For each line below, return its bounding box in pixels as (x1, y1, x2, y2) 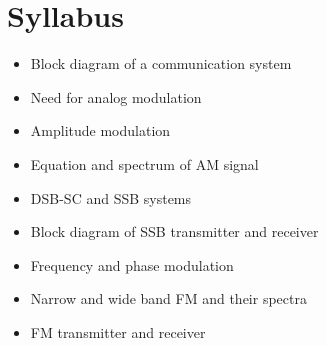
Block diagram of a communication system (30, 53, 292, 74)
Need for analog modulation (30, 86, 202, 107)
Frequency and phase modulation (30, 254, 234, 275)
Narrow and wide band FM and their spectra (30, 288, 307, 309)
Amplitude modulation (30, 120, 171, 141)
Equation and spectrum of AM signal (30, 153, 259, 174)
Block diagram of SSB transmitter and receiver (30, 221, 319, 242)
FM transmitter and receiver (30, 321, 206, 342)
